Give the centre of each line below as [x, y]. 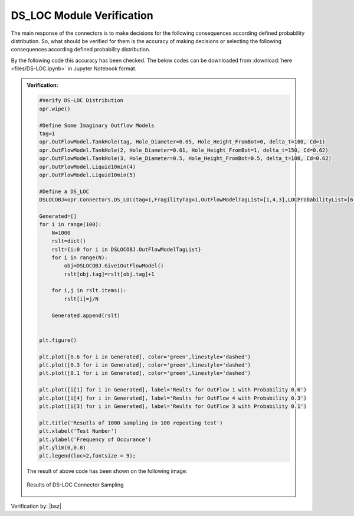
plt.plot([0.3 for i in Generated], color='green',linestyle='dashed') [145, 365]
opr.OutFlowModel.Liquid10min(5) [87, 175]
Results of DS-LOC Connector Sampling [75, 485]
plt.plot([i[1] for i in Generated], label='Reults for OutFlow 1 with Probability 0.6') [173, 390]
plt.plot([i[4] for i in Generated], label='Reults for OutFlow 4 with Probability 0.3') [173, 398]
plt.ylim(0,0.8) [63, 448]
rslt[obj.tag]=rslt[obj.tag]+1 [109, 274]
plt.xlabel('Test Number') [78, 431]
